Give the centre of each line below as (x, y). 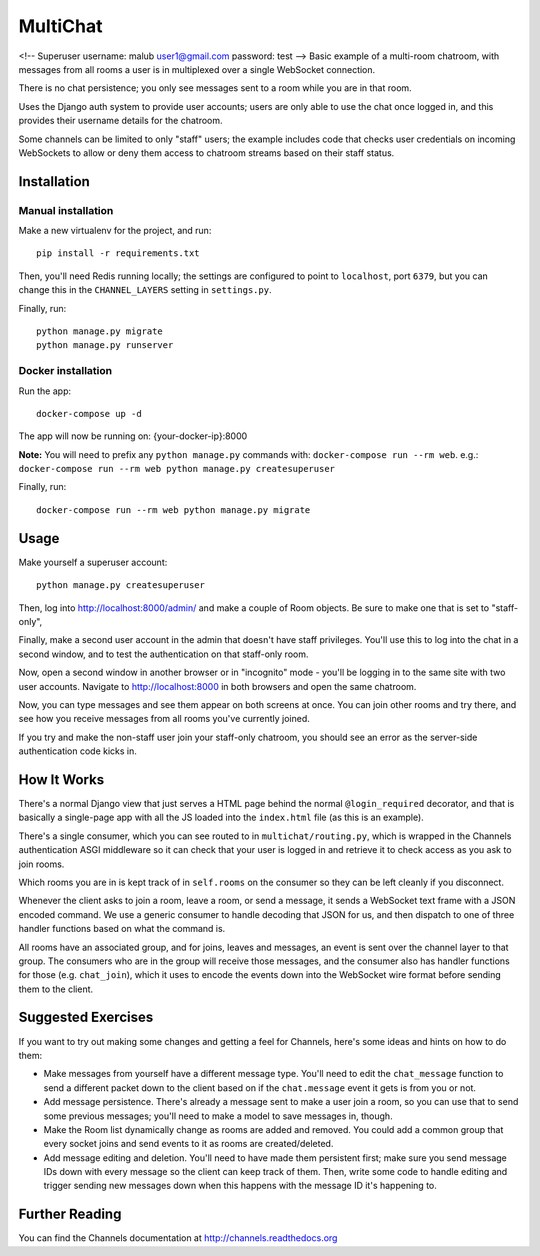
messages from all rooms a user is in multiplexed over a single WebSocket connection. (197, 69)
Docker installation (65, 371)
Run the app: (45, 391)
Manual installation (66, 210)
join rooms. (41, 864)
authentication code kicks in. (77, 751)
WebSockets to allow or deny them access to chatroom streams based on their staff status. (206, 152)
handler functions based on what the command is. (122, 929)
